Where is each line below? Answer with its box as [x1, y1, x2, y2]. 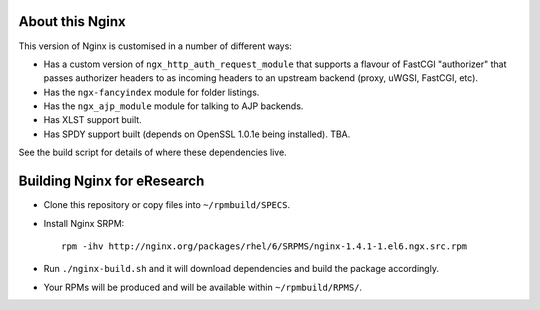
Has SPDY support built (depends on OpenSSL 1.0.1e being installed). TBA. [43, 128, 351, 140]
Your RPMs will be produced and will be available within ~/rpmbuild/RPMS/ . [43, 281, 363, 293]
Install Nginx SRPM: [43, 217, 125, 229]
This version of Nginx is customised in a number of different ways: [18, 40, 292, 52]
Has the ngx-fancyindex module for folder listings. [43, 86, 260, 98]
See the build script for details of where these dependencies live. [18, 146, 287, 159]
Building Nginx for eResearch [18, 173, 205, 190]
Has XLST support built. [43, 114, 142, 126]
